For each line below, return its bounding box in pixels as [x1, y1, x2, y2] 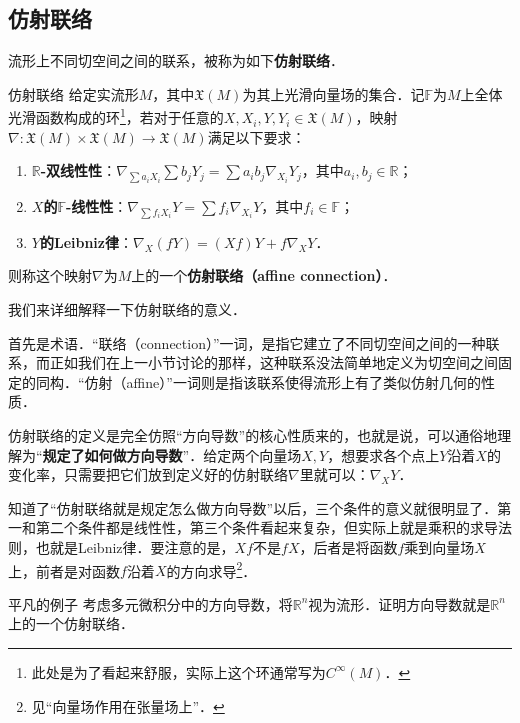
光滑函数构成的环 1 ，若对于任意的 [8, 104, 224, 128]
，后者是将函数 [299, 536, 398, 557]
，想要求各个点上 [327, 444, 440, 465]
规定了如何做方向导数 [42, 444, 183, 465]
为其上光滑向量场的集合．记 [242, 83, 425, 104]
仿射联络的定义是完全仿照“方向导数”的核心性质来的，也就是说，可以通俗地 [8, 424, 498, 445]
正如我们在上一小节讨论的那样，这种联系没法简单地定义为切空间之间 [49, 352, 498, 373]
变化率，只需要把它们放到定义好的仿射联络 [8, 464, 288, 485]
